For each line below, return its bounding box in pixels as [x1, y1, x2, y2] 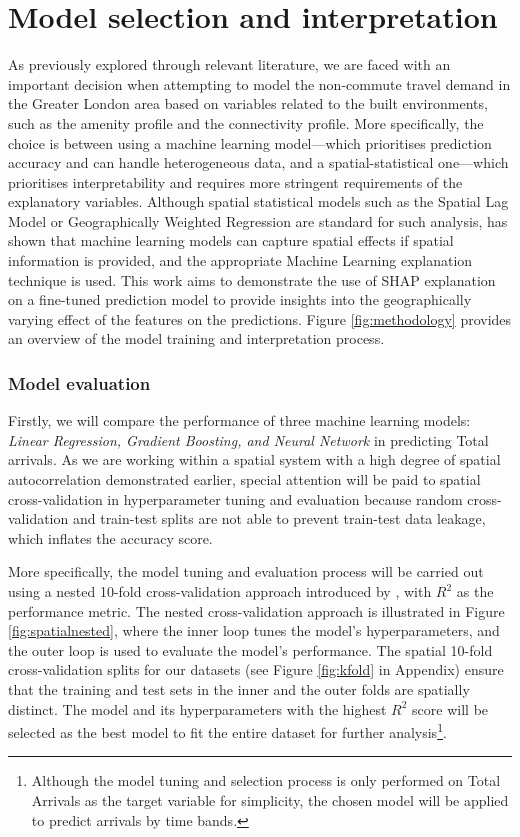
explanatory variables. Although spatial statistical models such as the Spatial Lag [8, 191, 509, 212]
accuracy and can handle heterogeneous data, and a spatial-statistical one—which [8, 152, 509, 173]
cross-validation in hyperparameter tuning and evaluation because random [8, 488, 463, 509]
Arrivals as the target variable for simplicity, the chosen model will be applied [31, 790, 509, 810]
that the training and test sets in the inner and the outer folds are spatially [8, 678, 470, 699]
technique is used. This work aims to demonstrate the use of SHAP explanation [8, 269, 496, 290]
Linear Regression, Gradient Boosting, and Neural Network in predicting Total [8, 429, 489, 450]
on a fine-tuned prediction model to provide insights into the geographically [8, 289, 472, 310]
